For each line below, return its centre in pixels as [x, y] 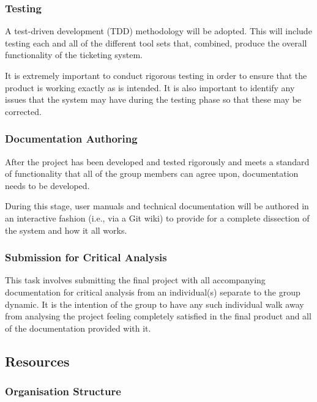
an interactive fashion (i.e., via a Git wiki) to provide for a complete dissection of [157, 218]
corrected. [23, 111]
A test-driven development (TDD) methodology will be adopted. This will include [158, 31]
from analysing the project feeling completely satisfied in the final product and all [158, 316]
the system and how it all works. [66, 230]
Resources [37, 361]
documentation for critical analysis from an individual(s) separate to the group [153, 292]
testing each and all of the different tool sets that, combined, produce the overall [156, 43]
